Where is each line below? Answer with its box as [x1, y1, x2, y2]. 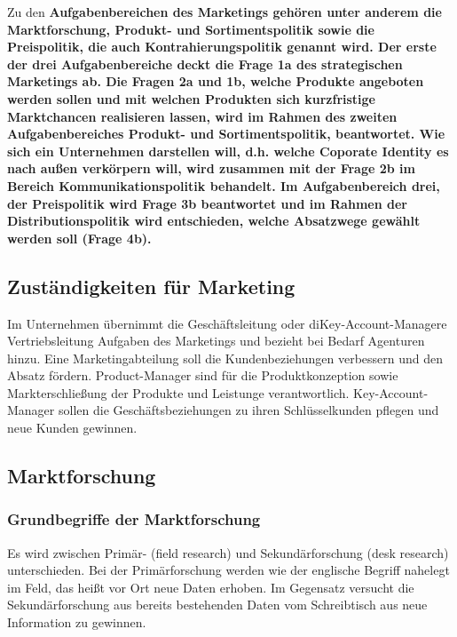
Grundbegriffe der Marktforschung [7, 508, 261, 530]
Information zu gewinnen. [7, 613, 146, 632]
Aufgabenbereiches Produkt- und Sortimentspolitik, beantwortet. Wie [7, 124, 445, 143]
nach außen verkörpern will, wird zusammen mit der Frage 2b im [7, 159, 415, 178]
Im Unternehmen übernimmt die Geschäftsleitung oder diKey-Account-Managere [7, 314, 447, 332]
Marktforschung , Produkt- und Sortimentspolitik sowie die [7, 20, 374, 38]
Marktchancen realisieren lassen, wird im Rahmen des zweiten [7, 107, 398, 125]
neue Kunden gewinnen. [7, 418, 138, 437]
